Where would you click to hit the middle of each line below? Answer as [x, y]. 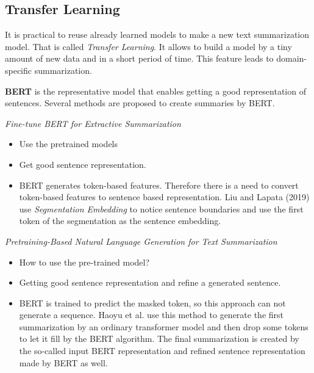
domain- [292, 58]
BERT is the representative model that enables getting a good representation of [155, 91]
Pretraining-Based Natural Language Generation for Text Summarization [141, 241]
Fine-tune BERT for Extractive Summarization [93, 123]
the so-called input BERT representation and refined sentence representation [162, 351]
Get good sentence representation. [83, 164]
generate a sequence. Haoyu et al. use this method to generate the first [152, 315]
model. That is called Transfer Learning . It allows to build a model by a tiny [148, 46]
